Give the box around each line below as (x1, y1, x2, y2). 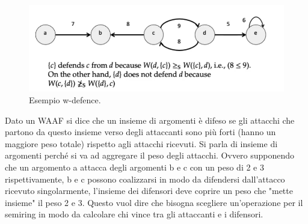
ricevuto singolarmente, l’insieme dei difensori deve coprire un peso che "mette (5, 184, 293, 197)
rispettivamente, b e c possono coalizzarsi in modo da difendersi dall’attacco (5, 172, 285, 185)
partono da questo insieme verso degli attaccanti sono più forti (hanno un (5, 126, 276, 138)
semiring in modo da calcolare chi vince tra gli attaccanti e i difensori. (5, 208, 263, 220)
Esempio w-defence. (29, 93, 101, 106)
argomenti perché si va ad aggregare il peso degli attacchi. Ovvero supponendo (5, 149, 295, 162)
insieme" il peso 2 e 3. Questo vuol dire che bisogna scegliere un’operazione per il (5, 196, 303, 208)
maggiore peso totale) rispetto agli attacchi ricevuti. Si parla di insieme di (5, 137, 278, 150)
